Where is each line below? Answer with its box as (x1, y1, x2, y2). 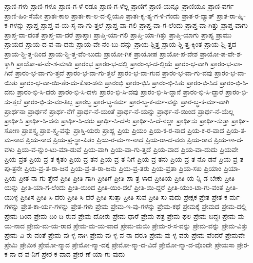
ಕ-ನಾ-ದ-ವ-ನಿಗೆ (4, 249, 39, 259)
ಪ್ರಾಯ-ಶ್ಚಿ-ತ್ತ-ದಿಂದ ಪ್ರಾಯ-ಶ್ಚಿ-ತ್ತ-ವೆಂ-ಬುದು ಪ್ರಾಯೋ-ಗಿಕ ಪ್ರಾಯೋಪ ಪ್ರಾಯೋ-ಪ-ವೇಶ (4, 48, 198, 58)
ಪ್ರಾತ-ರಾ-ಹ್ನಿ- (216, 10, 246, 20)
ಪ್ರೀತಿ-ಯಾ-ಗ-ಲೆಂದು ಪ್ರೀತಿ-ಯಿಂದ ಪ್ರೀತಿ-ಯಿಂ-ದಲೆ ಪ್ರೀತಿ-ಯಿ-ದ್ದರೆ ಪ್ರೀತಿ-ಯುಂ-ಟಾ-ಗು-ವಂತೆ (20, 182, 223, 192)
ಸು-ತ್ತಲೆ (4, 96, 21, 106)
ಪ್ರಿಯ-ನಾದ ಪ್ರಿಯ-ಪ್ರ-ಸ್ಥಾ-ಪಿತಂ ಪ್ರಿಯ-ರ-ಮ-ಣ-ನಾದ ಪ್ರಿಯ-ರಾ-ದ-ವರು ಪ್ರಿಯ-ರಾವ (26, 134, 212, 145)
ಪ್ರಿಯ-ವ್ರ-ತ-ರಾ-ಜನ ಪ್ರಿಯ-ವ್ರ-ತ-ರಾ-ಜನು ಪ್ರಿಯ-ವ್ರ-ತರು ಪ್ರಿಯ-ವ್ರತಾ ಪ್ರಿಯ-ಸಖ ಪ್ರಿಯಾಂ (24, 163, 222, 173)
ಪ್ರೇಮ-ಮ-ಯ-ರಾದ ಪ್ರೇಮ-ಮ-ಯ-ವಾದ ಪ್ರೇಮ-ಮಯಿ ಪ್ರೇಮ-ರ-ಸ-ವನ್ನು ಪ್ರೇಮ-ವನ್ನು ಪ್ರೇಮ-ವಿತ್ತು (27, 220, 248, 230)
